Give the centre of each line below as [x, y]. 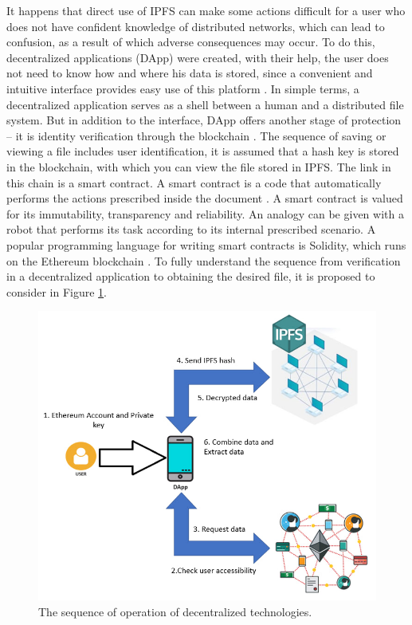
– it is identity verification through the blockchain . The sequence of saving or [196, 135]
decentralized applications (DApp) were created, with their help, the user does [198, 57]
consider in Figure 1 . [57, 291]
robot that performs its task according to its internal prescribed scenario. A [191, 229]
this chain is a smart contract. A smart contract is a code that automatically [194, 182]
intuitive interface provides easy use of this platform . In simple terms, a [183, 88]
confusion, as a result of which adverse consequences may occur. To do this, [191, 42]
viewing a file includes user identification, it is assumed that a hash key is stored [203, 151]
